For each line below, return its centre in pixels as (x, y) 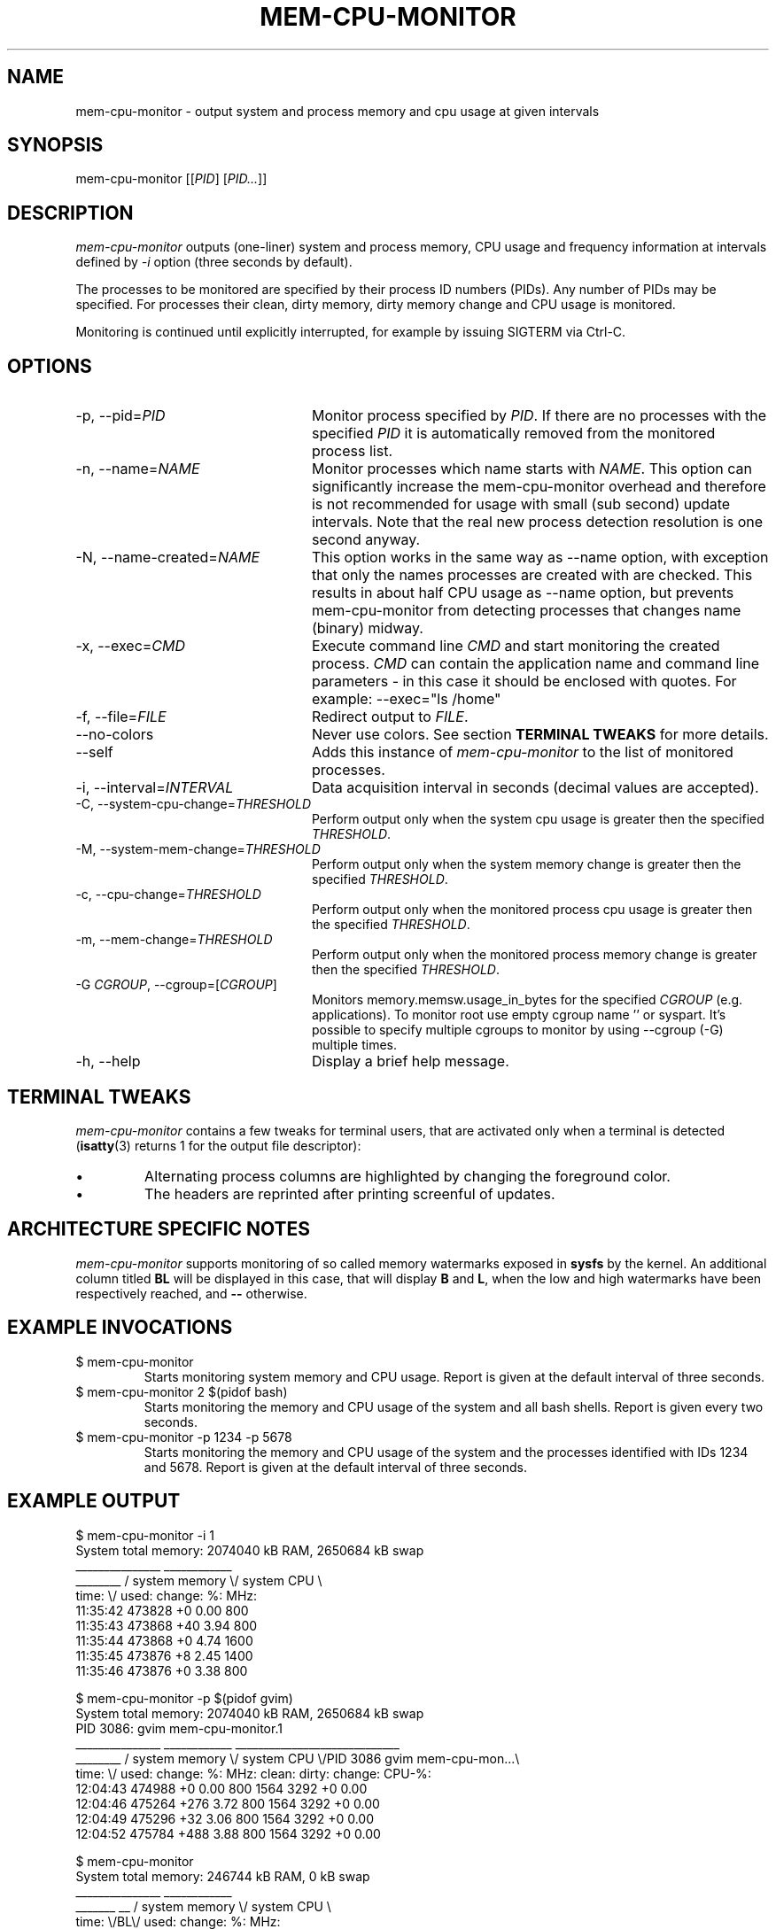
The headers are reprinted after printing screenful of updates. (350, 1193)
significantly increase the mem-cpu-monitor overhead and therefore (539, 487)
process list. (352, 451)
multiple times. (354, 1045)
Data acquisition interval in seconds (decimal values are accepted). (535, 788)
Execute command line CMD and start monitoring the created (516, 646)
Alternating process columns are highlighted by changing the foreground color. (407, 1176)
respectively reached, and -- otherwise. (191, 1293)
